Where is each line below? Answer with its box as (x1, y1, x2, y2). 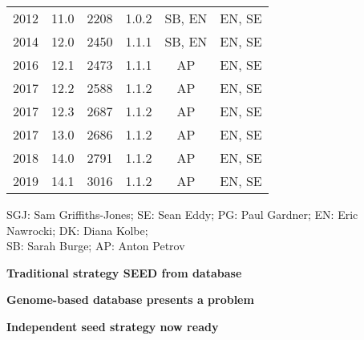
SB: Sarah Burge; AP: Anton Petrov (6, 237, 185, 254)
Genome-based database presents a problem (6, 291, 254, 308)
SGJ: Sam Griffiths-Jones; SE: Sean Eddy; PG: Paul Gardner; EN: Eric (6, 206, 358, 222)
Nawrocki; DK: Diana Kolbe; (6, 221, 148, 238)
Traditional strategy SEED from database (6, 264, 242, 281)
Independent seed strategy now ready (6, 318, 219, 334)
